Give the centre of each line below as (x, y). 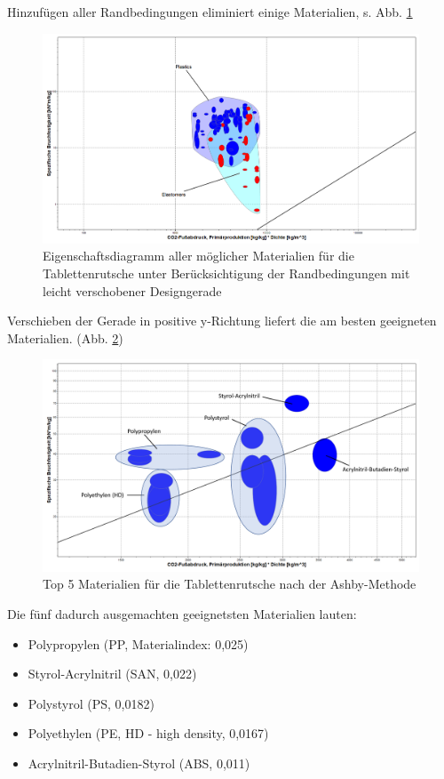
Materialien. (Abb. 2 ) (65, 337)
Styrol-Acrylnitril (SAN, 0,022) (112, 674)
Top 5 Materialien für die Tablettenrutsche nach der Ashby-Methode (230, 584)
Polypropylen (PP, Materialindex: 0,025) (138, 643)
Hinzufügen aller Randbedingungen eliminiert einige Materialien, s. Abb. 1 (210, 12)
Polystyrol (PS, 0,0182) (91, 703)
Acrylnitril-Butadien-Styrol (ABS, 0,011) (139, 763)
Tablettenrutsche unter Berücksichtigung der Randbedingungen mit (226, 273)
